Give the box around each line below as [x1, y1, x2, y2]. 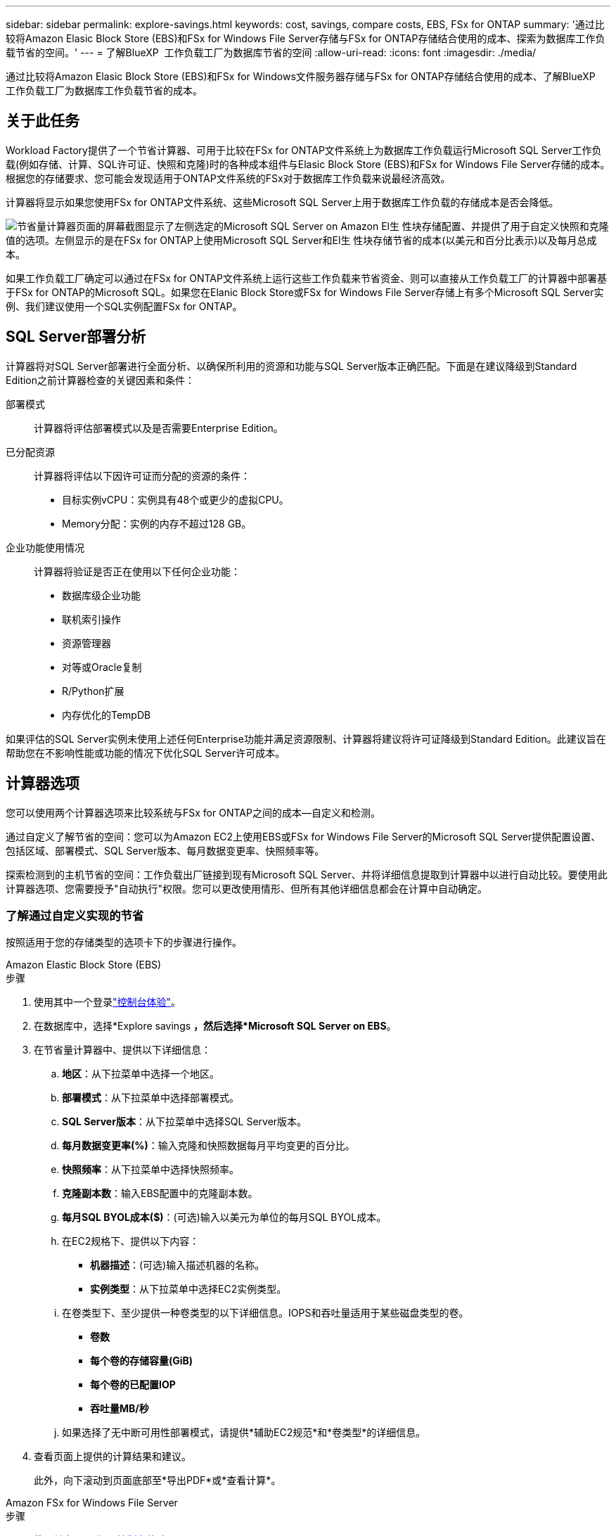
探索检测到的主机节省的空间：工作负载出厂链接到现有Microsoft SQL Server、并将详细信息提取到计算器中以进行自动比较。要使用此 [6, 868, 608, 881]
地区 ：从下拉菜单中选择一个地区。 [62, 1068, 219, 1080]
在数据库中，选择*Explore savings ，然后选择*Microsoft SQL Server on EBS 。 [34, 1020, 397, 1032]
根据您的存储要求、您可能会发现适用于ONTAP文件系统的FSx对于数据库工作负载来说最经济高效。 [6, 172, 451, 184]
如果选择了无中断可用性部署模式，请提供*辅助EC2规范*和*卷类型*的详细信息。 [62, 1426, 426, 1439]
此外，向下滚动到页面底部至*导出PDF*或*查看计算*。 [34, 1474, 281, 1487]
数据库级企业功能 [62, 589, 141, 601]
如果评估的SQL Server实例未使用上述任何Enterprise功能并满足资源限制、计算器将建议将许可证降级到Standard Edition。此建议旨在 [6, 732, 606, 745]
